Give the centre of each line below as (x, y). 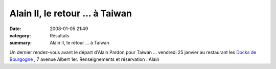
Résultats (60, 35)
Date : (15, 29)
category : (20, 35)
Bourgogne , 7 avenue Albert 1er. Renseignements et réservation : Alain (84, 59)
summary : (21, 43)
